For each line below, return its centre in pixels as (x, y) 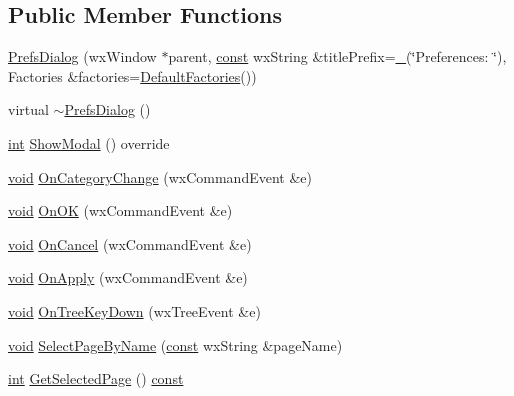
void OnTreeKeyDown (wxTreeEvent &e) (134, 310)
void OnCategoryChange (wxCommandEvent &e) (160, 176)
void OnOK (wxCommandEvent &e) (120, 210)
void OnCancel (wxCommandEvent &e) (130, 243)
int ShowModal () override (89, 142)
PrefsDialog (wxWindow (82, 56)
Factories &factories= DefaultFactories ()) (132, 75)
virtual (28, 109)
